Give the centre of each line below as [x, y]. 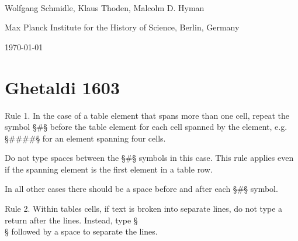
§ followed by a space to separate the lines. [81, 231]
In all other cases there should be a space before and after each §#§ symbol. [141, 189]
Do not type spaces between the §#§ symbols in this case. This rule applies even [149, 158]
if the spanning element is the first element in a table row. [109, 169]
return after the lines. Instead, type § [71, 220]
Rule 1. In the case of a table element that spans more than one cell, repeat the [147, 115]
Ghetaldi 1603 [63, 87]
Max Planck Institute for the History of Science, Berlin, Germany [122, 27]
